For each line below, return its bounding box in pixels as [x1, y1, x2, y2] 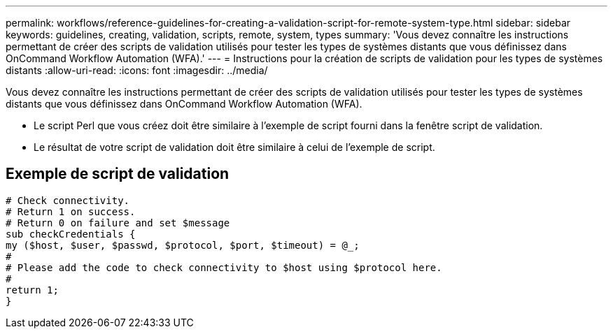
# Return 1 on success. [6, 205, 136, 217]
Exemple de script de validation [6, 165, 230, 183]
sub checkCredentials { [6, 228, 136, 240]
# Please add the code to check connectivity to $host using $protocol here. [6, 261, 442, 273]
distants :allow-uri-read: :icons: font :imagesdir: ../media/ [6, 64, 268, 76]
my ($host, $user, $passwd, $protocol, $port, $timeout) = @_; [6, 239, 360, 251]
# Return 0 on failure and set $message [6, 217, 230, 228]
